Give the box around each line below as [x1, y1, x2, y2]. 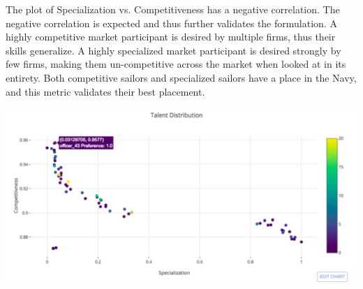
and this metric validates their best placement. [6, 84, 205, 98]
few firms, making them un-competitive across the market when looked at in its [6, 57, 346, 71]
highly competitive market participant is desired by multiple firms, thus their [6, 29, 336, 44]
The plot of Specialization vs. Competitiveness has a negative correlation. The [6, 2, 340, 16]
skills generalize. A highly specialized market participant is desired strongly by [6, 43, 341, 57]
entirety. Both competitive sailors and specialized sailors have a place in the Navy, [6, 70, 357, 84]
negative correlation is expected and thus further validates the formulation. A [6, 15, 337, 30]
